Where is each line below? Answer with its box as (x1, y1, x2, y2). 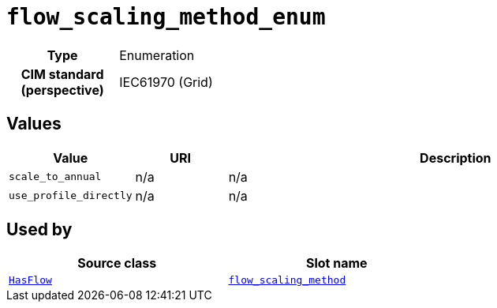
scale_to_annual (9, 171, 102, 183)
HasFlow (9, 274, 52, 287)
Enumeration (119, 47, 195, 63)
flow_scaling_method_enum (6, 4, 326, 30)
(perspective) (21, 81, 104, 98)
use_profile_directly (9, 190, 133, 202)
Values (6, 114, 62, 134)
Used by (6, 220, 73, 240)
